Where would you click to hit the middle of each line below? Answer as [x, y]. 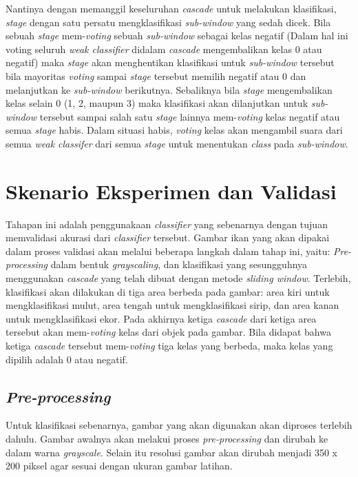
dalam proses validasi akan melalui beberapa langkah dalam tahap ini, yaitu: [168, 251]
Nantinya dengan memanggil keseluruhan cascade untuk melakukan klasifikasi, [171, 8]
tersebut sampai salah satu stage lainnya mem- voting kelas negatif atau [190, 116]
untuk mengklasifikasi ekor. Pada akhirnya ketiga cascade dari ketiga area [161, 318]
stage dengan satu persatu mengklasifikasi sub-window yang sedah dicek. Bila [168, 22]
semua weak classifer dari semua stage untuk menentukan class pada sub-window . [177, 143]
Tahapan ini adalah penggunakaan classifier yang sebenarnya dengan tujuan [167, 224]
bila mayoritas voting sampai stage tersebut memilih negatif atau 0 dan [156, 75]
